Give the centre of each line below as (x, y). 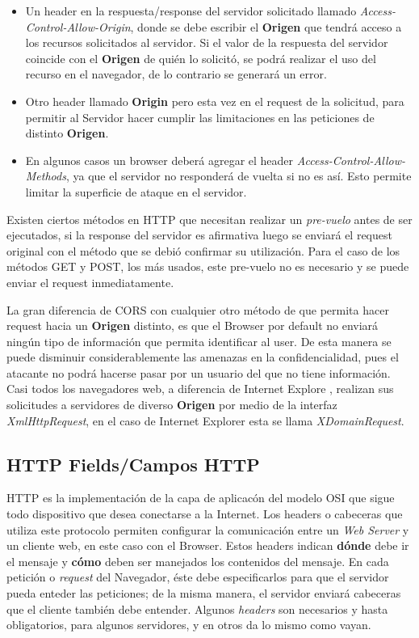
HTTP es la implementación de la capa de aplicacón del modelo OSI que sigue (201, 498)
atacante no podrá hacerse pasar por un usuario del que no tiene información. (199, 372)
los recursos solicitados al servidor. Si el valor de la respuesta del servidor (207, 42)
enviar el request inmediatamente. (90, 282)
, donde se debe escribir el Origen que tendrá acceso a (266, 26)
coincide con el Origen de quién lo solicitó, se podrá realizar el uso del (201, 58)
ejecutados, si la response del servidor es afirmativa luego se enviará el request (199, 235)
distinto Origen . (67, 133)
